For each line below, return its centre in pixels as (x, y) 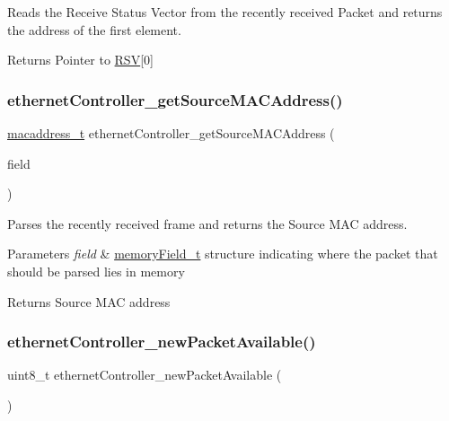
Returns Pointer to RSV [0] (80, 60)
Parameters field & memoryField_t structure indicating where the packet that (223, 254)
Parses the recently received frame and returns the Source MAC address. (207, 223)
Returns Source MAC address (89, 301)
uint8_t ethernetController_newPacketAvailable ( (145, 375)
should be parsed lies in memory (96, 271)
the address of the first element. (94, 29)
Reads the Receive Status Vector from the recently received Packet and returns (225, 12)
